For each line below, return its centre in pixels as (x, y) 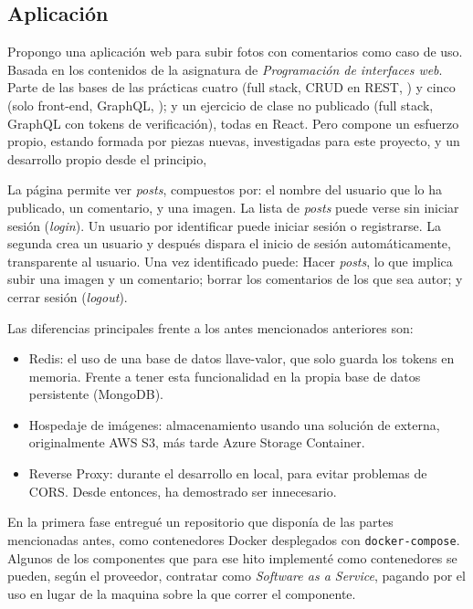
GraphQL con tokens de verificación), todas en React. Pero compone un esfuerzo (233, 123)
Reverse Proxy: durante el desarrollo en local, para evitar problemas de (228, 473)
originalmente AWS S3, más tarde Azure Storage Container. (197, 442)
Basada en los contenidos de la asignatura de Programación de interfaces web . (225, 69)
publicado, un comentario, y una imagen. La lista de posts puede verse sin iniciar (233, 207)
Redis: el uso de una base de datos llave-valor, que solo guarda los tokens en (242, 358)
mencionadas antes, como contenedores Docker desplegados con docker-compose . (234, 539)
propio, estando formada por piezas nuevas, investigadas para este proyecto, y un (234, 141)
